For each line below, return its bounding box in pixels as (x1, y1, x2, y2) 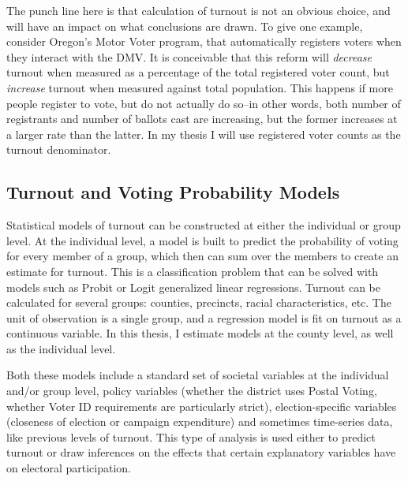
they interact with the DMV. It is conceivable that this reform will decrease (6, 48, 372, 65)
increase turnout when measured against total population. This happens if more (6, 79, 393, 95)
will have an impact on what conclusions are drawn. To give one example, (6, 17, 363, 34)
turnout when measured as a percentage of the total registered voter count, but (6, 64, 390, 80)
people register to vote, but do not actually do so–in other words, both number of (6, 95, 401, 111)
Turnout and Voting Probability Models (6, 180, 340, 204)
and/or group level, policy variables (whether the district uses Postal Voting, (6, 382, 377, 399)
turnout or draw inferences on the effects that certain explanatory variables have (6, 444, 396, 460)
